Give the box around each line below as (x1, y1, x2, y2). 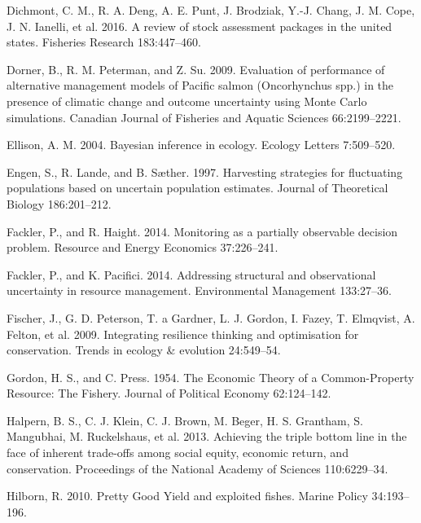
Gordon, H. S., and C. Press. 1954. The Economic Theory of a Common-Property (7, 368, 414, 385)
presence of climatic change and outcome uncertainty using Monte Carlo (7, 92, 367, 109)
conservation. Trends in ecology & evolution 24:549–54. (7, 341, 281, 358)
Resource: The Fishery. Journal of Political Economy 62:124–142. (7, 385, 331, 402)
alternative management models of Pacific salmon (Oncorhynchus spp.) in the (7, 77, 394, 94)
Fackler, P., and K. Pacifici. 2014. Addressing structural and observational (7, 266, 376, 283)
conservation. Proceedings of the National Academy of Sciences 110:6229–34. (7, 459, 388, 477)
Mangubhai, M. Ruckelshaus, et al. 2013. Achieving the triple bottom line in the (7, 428, 407, 445)
